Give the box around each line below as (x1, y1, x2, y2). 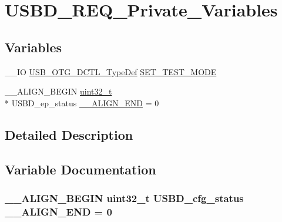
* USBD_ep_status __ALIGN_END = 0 (5, 96, 159, 109)
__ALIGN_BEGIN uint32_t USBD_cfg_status (5, 190, 244, 205)
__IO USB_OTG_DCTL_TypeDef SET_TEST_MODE (5, 65, 217, 78)
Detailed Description (5, 125, 133, 143)
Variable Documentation (5, 160, 156, 178)
